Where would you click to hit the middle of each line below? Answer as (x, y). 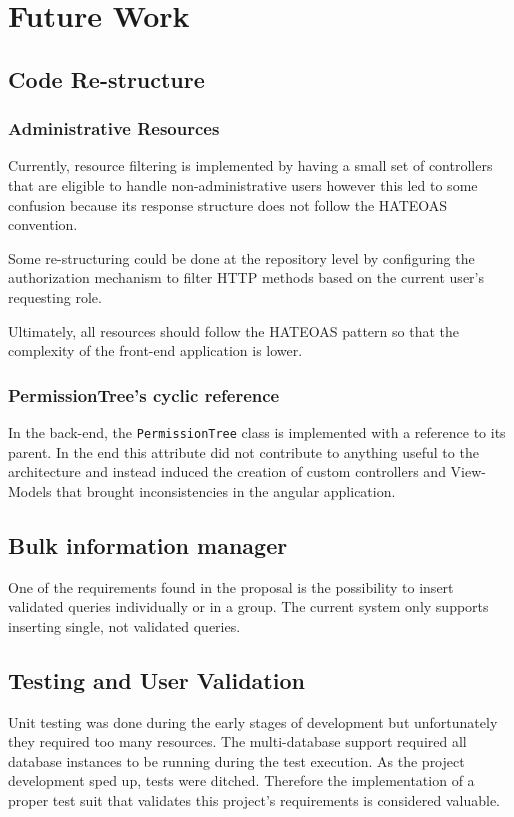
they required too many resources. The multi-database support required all (237, 741)
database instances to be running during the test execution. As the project (236, 760)
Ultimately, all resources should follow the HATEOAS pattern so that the (233, 330)
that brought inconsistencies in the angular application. (226, 490)
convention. (43, 224)
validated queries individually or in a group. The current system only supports (248, 606)
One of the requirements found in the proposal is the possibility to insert (231, 586)
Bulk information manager (148, 544)
